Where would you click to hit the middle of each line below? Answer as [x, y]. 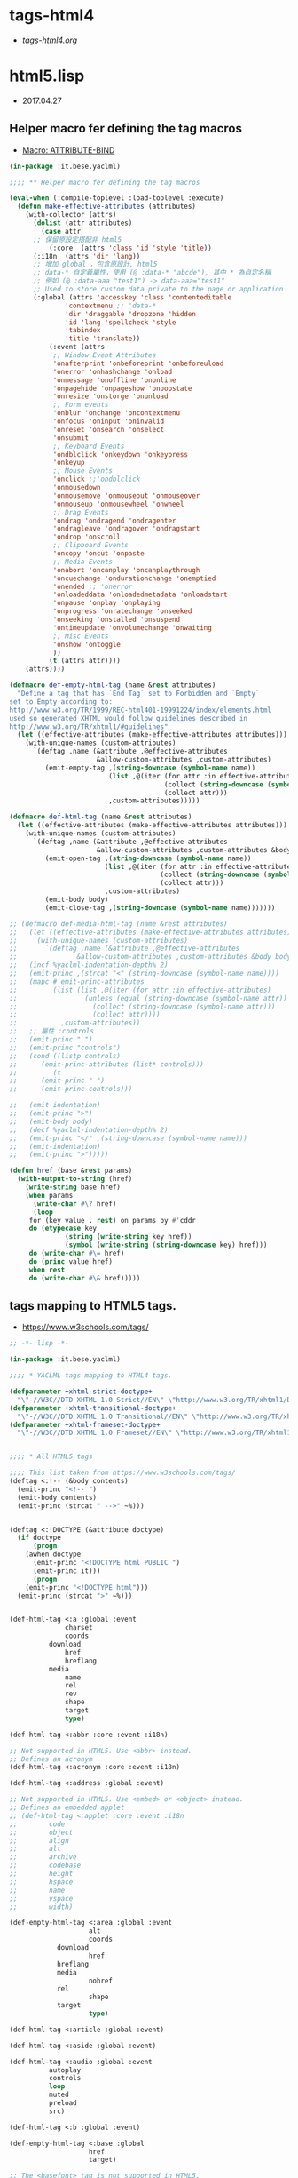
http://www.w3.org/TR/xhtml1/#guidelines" [89, 726]
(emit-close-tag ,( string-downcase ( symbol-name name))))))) [160, 907]
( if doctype [39, 1538]
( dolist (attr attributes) [82, 223]
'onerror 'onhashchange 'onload [113, 371]
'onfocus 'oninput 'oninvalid [109, 422]
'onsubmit [71, 438]
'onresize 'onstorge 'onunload [110, 396]
